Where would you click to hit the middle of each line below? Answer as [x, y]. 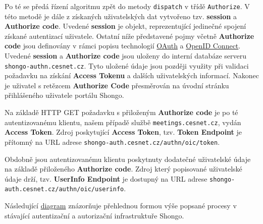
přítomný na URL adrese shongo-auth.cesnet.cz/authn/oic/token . [112, 142]
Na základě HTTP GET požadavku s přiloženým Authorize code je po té [121, 112]
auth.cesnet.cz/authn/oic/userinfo [64, 189]
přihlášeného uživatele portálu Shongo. [64, 95]
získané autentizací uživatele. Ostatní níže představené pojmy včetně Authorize [129, 36]
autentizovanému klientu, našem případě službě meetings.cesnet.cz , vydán [123, 122]
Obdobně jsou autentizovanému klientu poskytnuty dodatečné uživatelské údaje [128, 159]
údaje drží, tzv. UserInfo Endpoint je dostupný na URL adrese [106, 178]
